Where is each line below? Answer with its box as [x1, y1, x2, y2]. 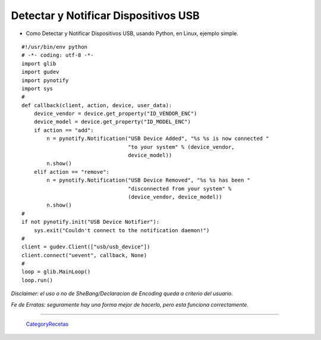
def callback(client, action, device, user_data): [21, 102, 172, 108]
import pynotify [21, 77, 69, 83]
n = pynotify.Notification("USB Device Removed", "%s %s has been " [46, 177, 251, 184]
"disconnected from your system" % [128, 185, 232, 192]
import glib [21, 60, 56, 67]
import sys [21, 85, 53, 92]
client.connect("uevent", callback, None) [21, 252, 147, 258]
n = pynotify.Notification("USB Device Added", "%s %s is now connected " [46, 135, 269, 142]
